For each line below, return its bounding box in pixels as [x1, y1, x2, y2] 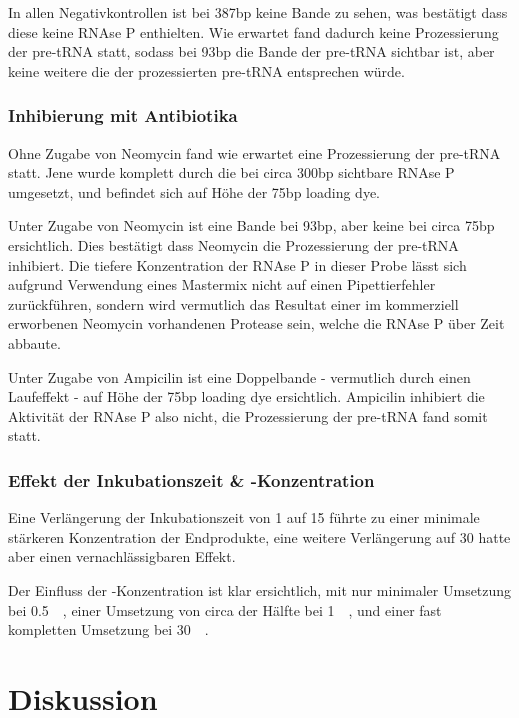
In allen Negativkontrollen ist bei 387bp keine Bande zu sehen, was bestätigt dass [8, 2, 508, 22]
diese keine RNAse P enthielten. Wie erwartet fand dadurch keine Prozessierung [8, 21, 499, 42]
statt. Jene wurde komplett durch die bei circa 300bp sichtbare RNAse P [8, 162, 455, 183]
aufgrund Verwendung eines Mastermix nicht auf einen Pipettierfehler [8, 274, 436, 295]
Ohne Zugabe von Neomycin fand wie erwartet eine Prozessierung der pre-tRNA [8, 142, 501, 163]
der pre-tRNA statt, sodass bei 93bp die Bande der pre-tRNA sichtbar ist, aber [8, 41, 495, 62]
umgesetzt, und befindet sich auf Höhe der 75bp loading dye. [8, 181, 380, 202]
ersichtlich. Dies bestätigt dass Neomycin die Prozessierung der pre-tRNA [8, 234, 459, 255]
